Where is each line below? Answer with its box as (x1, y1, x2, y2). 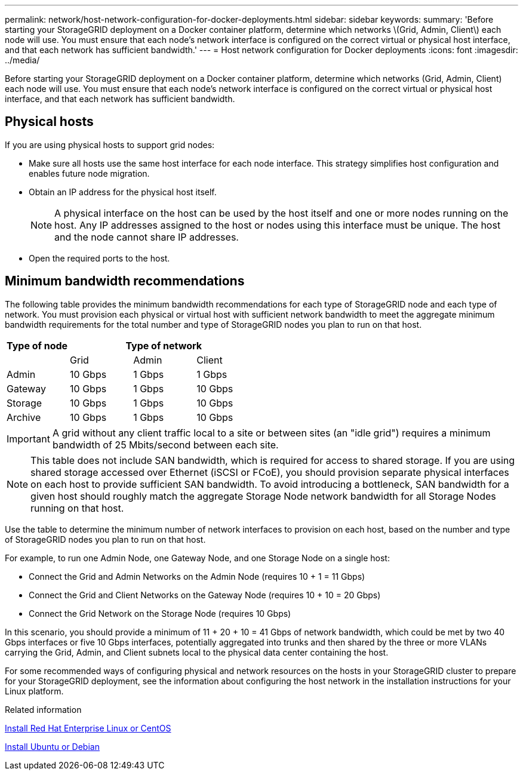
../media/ (5, 55, 40, 65)
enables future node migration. (29, 168, 150, 179)
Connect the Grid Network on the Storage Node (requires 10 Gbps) (29, 608, 291, 619)
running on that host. (30, 502, 124, 514)
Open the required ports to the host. (29, 253, 170, 263)
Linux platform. (5, 685, 64, 696)
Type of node (7, 339, 68, 352)
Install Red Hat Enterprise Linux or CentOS (5, 722, 171, 733)
